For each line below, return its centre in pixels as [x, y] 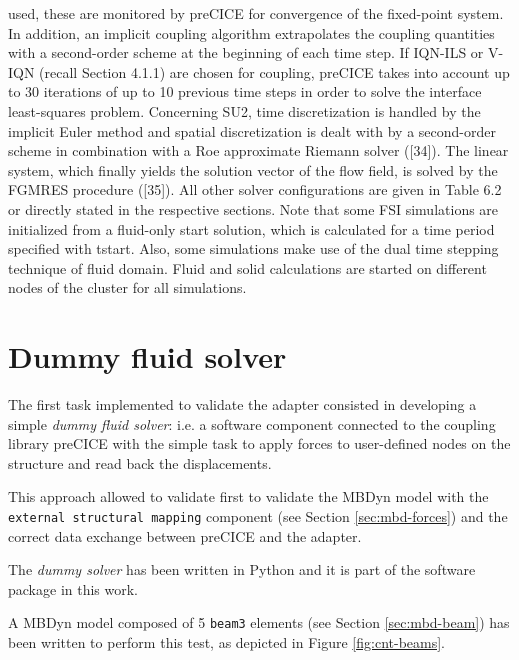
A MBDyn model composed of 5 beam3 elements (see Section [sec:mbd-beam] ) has [259, 622]
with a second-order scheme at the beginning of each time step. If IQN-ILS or [246, 52]
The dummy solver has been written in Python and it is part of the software [242, 569]
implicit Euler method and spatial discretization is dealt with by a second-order [252, 130]
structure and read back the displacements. [140, 462]
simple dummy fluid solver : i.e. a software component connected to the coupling [252, 423]
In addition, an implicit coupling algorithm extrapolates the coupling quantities [251, 32]
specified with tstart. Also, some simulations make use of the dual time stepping [253, 248]
